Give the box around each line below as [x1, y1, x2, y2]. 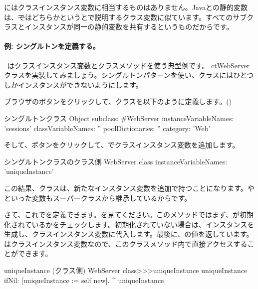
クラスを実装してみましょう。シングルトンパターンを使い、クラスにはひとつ [4, 70, 254, 80]
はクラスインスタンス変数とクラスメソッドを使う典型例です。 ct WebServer [7, 60, 250, 70]
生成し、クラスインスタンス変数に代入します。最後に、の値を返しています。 [4, 229, 254, 239]
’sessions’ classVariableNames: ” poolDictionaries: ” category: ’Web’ [4, 123, 211, 133]
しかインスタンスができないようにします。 [4, 79, 143, 90]
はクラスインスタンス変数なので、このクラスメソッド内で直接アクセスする [4, 238, 248, 249]
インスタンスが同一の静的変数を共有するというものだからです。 [24, 21, 234, 32]
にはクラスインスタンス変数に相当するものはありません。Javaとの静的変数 [4, 2, 248, 12]
